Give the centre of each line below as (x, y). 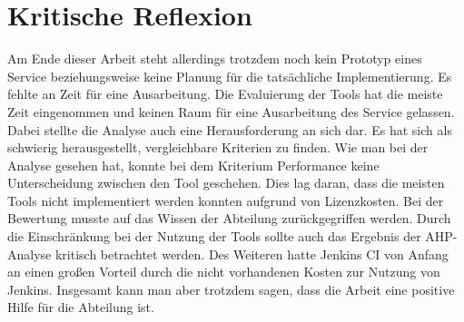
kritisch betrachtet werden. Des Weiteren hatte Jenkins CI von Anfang (252, 254)
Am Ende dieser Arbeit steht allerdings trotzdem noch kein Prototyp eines (215, 59)
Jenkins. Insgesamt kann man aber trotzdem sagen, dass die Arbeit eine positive (231, 289)
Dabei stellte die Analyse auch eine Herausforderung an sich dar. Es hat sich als (230, 129)
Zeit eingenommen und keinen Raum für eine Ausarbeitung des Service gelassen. (231, 111)
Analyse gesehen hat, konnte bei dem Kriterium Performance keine (193, 165)
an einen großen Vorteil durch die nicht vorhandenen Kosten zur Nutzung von (224, 272)
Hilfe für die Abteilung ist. (81, 307)
